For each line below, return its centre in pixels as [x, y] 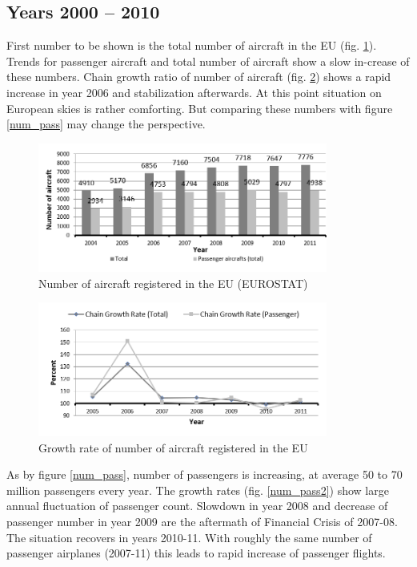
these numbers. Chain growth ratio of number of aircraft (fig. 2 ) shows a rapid [199, 77]
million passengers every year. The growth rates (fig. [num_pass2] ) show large [198, 490]
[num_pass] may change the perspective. [106, 124]
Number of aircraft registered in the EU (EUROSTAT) [173, 283]
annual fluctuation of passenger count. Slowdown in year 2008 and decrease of [197, 506]
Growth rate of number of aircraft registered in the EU [173, 447]
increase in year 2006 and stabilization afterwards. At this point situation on [194, 92]
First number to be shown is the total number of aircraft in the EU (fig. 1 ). [192, 45]
